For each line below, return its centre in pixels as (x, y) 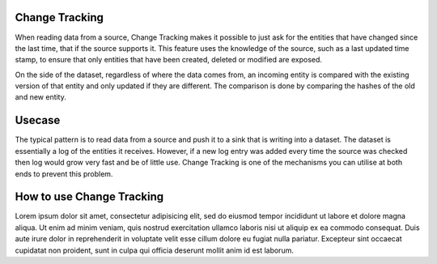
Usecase (38, 120)
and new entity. (40, 97)
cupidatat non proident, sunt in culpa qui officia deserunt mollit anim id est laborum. (155, 250)
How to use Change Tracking (89, 197)
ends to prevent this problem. (64, 173)
